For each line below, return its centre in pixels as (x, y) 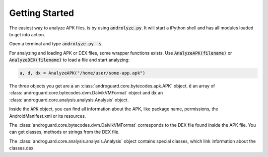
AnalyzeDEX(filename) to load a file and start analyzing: (69, 60)
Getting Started (42, 13)
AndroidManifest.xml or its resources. (48, 116)
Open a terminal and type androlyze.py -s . (56, 44)
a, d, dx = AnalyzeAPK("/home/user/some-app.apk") (83, 73)
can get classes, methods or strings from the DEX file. (65, 132)
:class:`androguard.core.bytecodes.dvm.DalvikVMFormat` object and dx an (86, 93)
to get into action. (27, 34)
